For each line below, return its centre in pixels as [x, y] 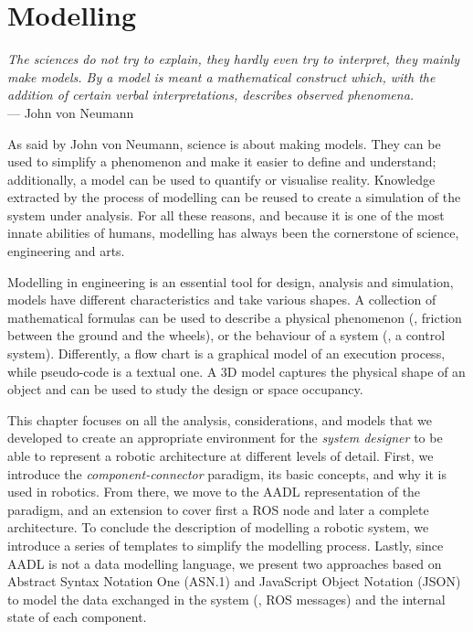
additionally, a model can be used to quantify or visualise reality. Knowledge [221, 179]
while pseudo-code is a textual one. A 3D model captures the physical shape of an [236, 371]
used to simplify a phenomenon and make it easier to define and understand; [222, 161]
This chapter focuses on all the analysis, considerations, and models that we [220, 419]
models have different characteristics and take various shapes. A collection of [222, 300]
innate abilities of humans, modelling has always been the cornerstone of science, [233, 233]
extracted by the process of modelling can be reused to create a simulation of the [234, 197]
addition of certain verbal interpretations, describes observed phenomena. [211, 95]
